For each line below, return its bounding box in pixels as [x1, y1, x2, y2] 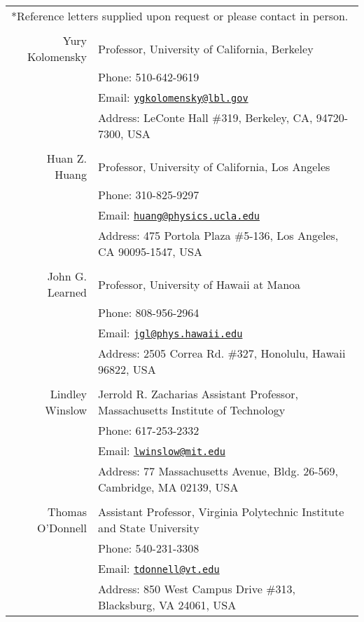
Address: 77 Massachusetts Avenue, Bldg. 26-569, [98, 463, 338, 479]
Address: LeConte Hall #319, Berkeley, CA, [98, 109, 313, 126]
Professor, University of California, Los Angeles [98, 158, 330, 175]
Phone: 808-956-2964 [98, 304, 199, 320]
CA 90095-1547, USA [98, 243, 202, 259]
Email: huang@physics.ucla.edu [98, 207, 260, 223]
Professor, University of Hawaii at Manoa [98, 276, 301, 292]
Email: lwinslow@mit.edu [98, 442, 225, 459]
